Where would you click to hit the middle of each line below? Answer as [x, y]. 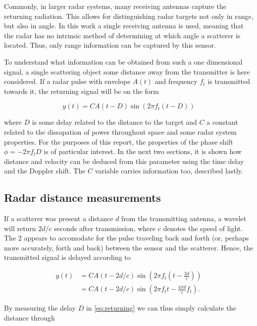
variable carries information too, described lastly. [169, 171]
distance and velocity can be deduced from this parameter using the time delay [124, 161]
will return [20, 228]
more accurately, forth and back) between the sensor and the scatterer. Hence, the [129, 247]
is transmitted [229, 81]
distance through [29, 317]
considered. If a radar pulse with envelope [67, 81]
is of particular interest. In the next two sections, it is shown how [143, 151]
